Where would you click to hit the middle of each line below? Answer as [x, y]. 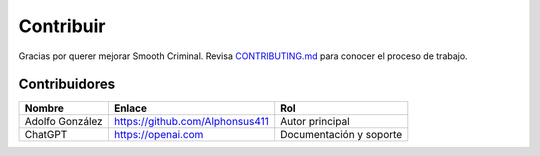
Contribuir [62, 26]
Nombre [44, 108]
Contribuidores [66, 84]
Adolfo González [64, 122]
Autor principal [315, 122]
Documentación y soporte [341, 135]
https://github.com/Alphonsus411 [191, 122]
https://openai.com [158, 135]
